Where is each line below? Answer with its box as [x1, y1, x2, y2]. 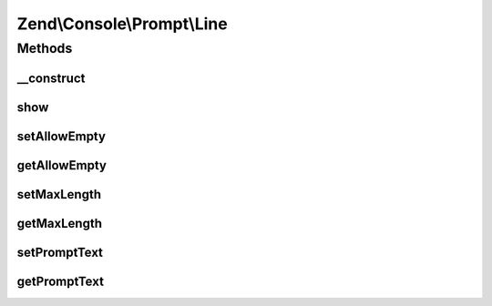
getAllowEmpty [16, 158, 107, 173]
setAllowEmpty [16, 128, 107, 144]
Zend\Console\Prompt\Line [16, 14, 228, 34]
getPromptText [16, 273, 105, 289]
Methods [16, 40, 73, 56]
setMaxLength [16, 187, 102, 202]
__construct [16, 70, 86, 86]
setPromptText [16, 244, 104, 260]
